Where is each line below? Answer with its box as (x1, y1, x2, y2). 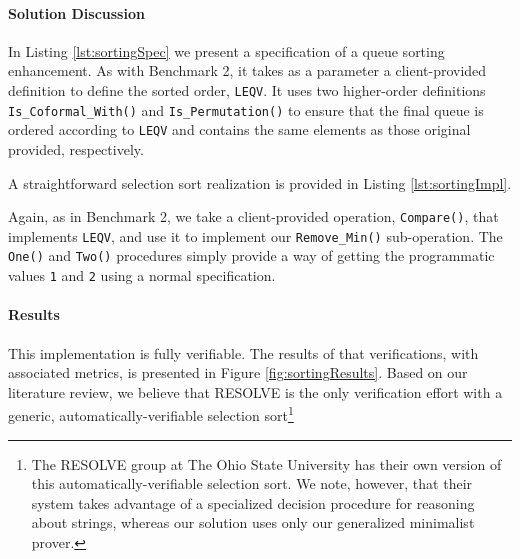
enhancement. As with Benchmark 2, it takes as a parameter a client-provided (8, 60, 487, 81)
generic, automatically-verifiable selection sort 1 (8, 402, 294, 425)
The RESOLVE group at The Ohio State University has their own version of (31, 453, 502, 474)
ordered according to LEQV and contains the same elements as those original (8, 119, 471, 140)
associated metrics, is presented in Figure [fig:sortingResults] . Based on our (8, 362, 468, 383)
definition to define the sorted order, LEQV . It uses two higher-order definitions (8, 79, 486, 100)
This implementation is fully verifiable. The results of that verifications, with (8, 342, 479, 363)
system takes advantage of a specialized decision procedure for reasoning (31, 492, 475, 513)
